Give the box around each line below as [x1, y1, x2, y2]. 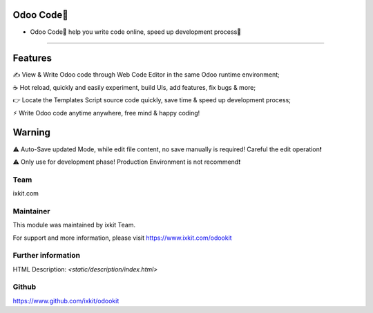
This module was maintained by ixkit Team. [12, 221, 136, 229]
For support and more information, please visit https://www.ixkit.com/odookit [12, 234, 232, 242]
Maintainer [12, 206, 50, 216]
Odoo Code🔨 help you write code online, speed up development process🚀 [30, 28, 242, 36]
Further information [12, 251, 81, 260]
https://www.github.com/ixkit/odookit [12, 296, 119, 305]
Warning [12, 126, 51, 138]
